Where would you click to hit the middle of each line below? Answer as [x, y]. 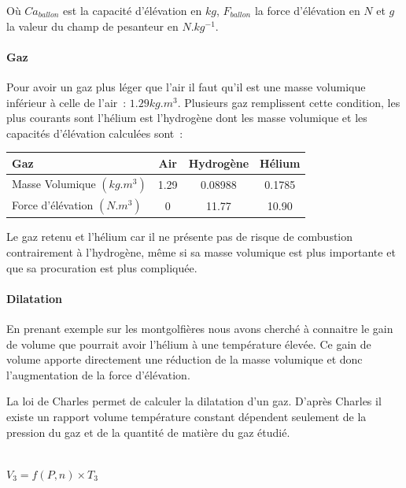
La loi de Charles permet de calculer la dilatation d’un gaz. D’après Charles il [194, 401]
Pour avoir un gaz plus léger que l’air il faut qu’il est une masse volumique [186, 86]
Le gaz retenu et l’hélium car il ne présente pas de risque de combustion [180, 237]
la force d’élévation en [307, 10]
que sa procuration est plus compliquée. [102, 267]
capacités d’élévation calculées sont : [95, 133]
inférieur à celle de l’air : [66, 102]
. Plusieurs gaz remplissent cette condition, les [289, 102]
